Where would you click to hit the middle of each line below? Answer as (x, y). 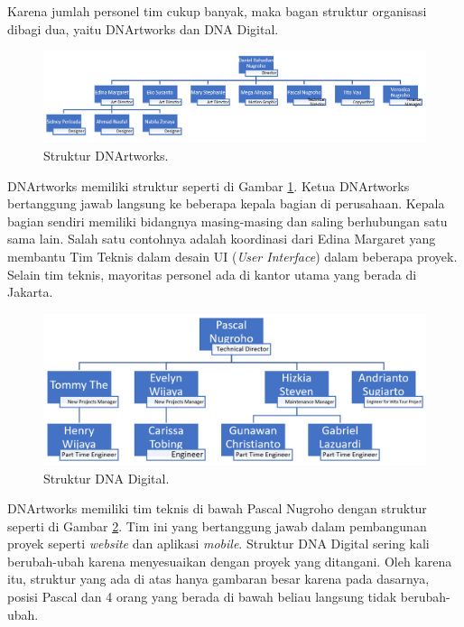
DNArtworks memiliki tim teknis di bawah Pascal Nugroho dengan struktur (217, 508)
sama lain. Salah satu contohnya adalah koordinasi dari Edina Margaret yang (222, 239)
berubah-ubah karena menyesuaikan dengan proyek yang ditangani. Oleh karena (230, 561)
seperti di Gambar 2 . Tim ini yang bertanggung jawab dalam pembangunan (217, 526)
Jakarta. (30, 292)
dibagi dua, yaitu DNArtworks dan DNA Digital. (143, 28)
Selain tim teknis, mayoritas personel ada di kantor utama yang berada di (212, 274)
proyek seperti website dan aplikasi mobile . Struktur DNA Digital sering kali (218, 544)
